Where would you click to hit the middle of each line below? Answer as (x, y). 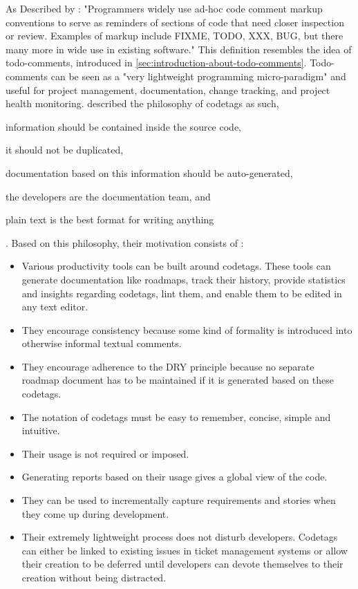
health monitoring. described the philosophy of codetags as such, (142, 103)
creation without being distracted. (94, 577)
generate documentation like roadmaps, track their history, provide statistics (183, 279)
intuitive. (41, 430)
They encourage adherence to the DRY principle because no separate (168, 366)
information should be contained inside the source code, (123, 126)
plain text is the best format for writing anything (110, 219)
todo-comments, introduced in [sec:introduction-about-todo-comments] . (156, 63)
